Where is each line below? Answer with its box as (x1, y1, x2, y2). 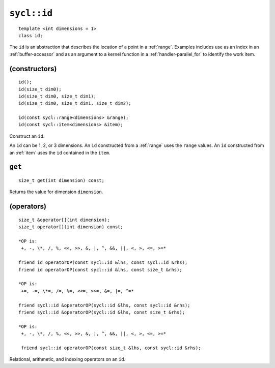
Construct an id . (9, 133, 45, 139)
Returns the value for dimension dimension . (9, 189, 103, 195)
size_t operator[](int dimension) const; (18, 224, 123, 230)
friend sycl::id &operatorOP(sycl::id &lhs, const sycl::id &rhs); (18, 302, 190, 308)
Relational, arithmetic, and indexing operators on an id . (9, 356, 126, 362)
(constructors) (9, 64, 57, 73)
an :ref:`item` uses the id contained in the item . (9, 149, 111, 156)
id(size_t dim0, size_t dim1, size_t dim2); (18, 101, 132, 106)
